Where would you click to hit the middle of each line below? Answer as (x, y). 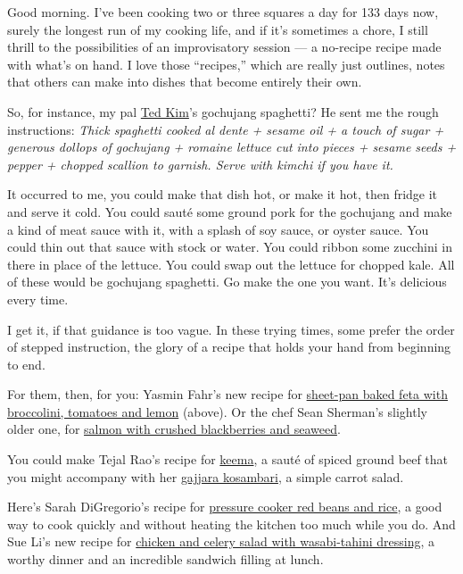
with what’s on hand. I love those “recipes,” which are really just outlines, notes (226, 64)
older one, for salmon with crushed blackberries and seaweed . (174, 429)
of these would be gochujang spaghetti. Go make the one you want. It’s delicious (227, 282)
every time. (38, 299)
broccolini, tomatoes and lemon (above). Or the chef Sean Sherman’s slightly (217, 411)
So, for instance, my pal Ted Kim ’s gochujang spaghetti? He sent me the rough (223, 111)
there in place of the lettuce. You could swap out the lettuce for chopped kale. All (231, 264)
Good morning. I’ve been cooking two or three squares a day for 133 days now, (223, 12)
